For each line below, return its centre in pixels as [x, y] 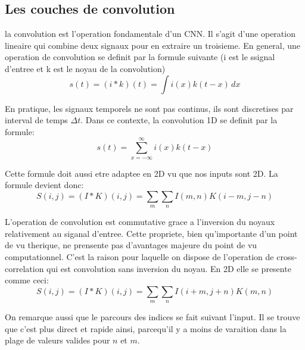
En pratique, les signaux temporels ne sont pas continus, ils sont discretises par [149, 108]
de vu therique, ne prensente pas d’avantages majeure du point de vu [131, 245]
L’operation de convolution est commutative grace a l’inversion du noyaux [140, 222]
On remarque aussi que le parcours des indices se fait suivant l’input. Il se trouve [152, 317]
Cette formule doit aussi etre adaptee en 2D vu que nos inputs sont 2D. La [141, 173]
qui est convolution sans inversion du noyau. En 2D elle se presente [169, 268]
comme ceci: [27, 280]
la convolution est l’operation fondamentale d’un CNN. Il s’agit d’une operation [150, 34]
